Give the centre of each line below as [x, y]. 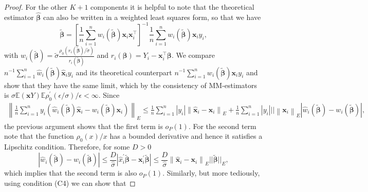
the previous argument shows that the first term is [84, 126]
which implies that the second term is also [71, 173]
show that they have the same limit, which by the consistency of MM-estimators [131, 85]
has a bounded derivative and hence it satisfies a [186, 136]
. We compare [193, 55]
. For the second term [222, 126]
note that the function [39, 136]
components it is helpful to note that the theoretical [172, 7]
